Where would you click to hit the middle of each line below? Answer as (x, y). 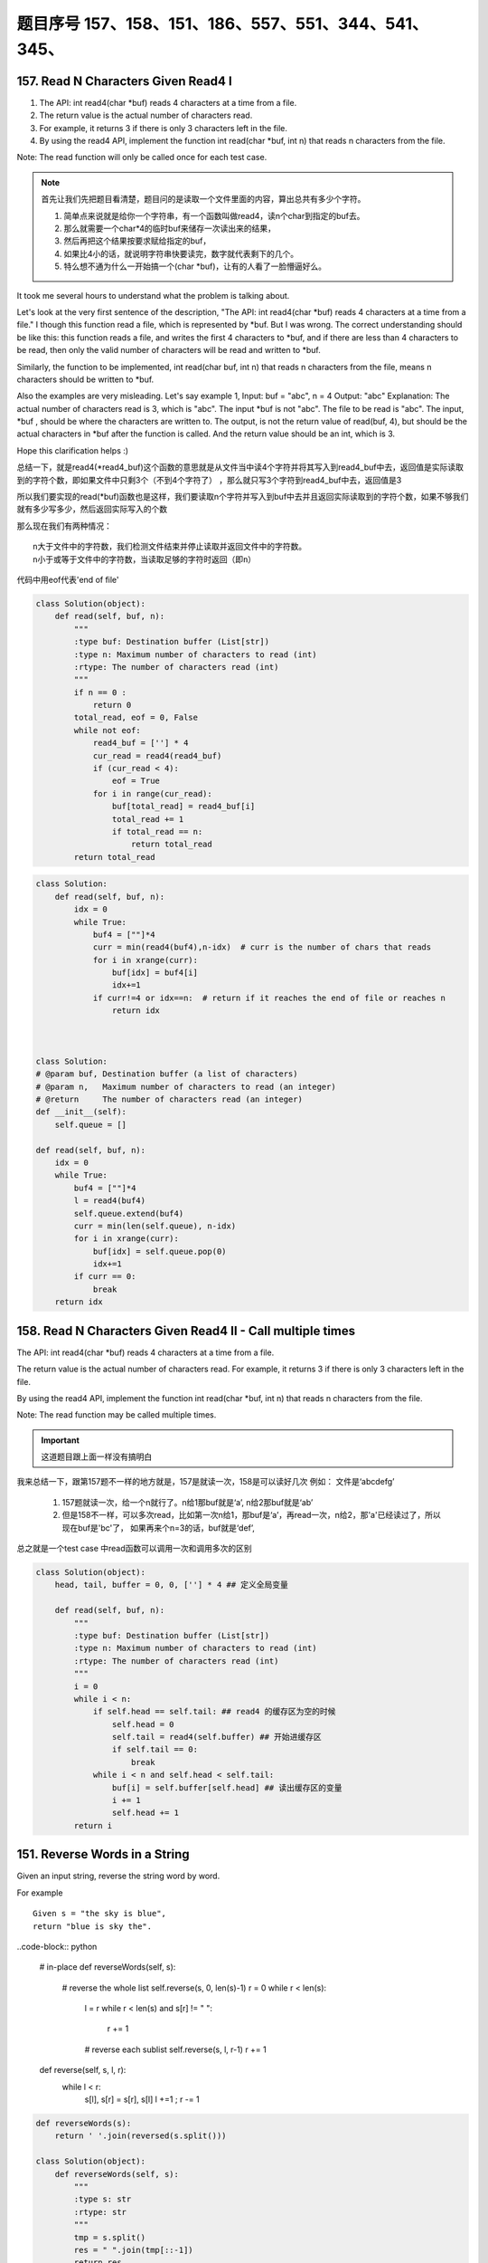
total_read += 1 (148, 819)
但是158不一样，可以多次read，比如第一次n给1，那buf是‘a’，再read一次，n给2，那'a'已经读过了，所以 (252, 1515)
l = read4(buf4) (110, 1201)
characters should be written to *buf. (85, 379)
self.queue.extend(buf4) (129, 1213)
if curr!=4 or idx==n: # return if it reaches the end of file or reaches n (269, 998)
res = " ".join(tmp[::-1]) (133, 2250)
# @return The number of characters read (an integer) (169, 1099)
